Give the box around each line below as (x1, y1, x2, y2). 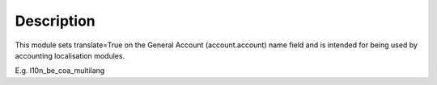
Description (15, 12, 96, 30)
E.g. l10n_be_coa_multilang (15, 66, 105, 75)
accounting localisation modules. (15, 51, 125, 60)
